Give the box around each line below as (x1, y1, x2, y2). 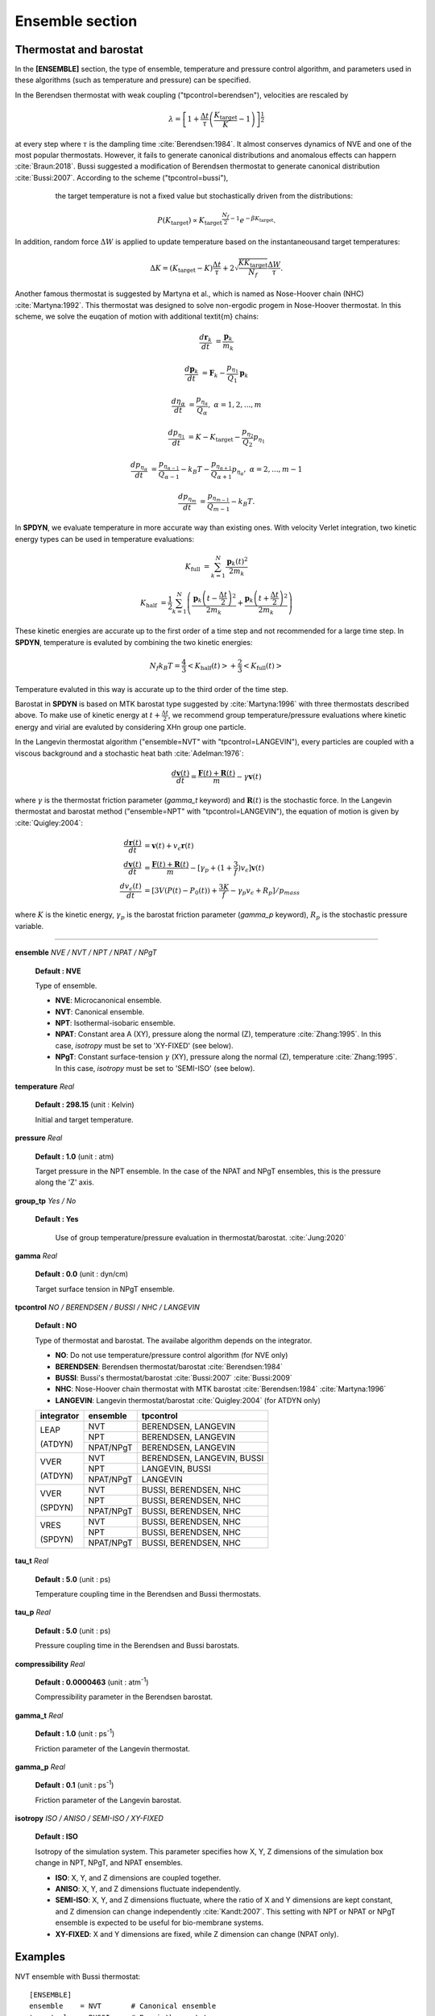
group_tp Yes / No (14, 1196, 77, 1206)
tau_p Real (14, 1607, 52, 1617)
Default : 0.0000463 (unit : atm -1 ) (35, 1676, 149, 1687)
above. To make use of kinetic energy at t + (14, 710, 161, 720)
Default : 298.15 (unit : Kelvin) (35, 1100, 135, 1110)
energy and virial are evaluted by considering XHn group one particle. (14, 723, 246, 732)
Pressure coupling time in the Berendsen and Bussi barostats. (35, 1641, 240, 1651)
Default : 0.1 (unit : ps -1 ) (35, 1779, 114, 1790)
